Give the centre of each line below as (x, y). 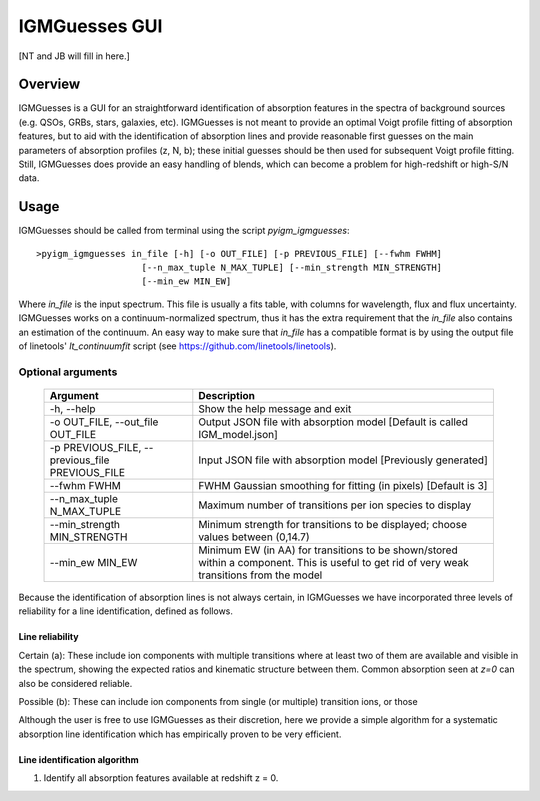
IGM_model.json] (238, 434)
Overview (49, 84)
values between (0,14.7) (254, 537)
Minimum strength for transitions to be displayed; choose (332, 524)
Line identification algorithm (78, 759)
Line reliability (48, 637)
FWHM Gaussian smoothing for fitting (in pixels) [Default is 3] (343, 485)
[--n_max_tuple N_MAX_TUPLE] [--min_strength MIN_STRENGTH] (292, 268)
